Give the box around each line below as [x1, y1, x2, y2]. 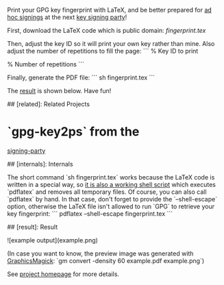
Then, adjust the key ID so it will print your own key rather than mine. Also [7, 40, 215, 47]
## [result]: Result [7, 223, 58, 231]
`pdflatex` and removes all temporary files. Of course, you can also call [7, 188, 207, 196]
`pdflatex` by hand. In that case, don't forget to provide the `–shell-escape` [7, 195, 218, 203]
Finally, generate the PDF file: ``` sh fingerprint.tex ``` [7, 73, 155, 82]
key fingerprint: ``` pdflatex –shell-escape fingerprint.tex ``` [7, 209, 173, 218]
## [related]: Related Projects [7, 100, 90, 108]
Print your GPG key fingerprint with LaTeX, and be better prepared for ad [7, 6, 212, 14]
